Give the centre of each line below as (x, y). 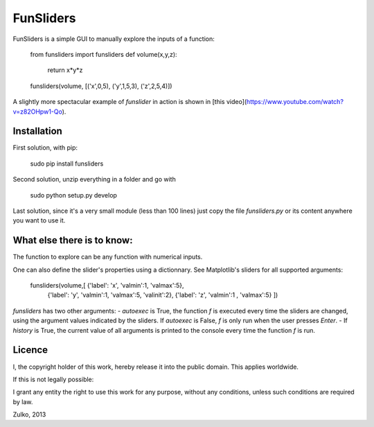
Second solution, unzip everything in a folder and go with (94, 180)
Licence (30, 350)
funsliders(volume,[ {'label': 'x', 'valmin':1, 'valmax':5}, (107, 286)
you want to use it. (39, 220)
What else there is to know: (73, 240)
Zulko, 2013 (29, 415)
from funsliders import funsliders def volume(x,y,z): (104, 54)
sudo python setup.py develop (74, 195)
